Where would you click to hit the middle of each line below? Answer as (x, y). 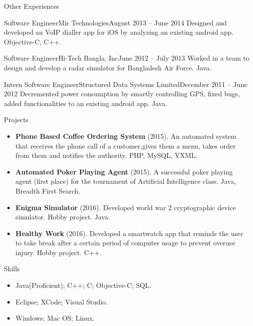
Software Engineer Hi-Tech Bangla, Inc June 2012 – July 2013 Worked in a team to (127, 58)
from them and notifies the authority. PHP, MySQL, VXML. (106, 155)
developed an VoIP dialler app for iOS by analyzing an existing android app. (119, 32)
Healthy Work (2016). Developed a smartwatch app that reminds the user (129, 233)
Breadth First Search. (48, 190)
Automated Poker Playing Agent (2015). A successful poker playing (124, 171)
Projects (16, 120)
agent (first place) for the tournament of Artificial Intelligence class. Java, (126, 181)
